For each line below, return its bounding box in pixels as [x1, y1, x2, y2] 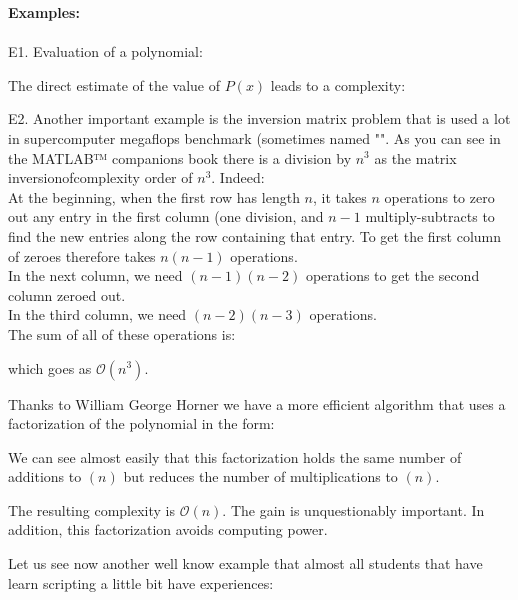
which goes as [8, 357, 92, 378]
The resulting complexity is [8, 499, 176, 520]
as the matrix [374, 147, 457, 168]
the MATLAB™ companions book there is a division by [8, 147, 352, 168]
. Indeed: [211, 167, 265, 188]
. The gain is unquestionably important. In [222, 499, 485, 520]
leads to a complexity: [270, 74, 406, 95]
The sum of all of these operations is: [8, 323, 236, 344]
